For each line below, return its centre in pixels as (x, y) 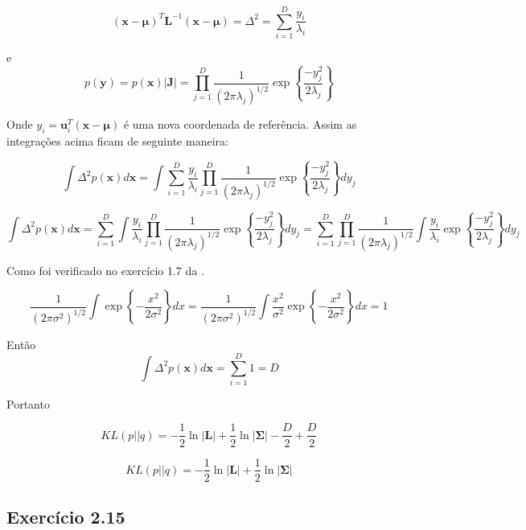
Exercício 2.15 (66, 516)
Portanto (28, 403)
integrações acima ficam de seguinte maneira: (117, 141)
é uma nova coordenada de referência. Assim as (240, 124)
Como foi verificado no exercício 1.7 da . (105, 270)
